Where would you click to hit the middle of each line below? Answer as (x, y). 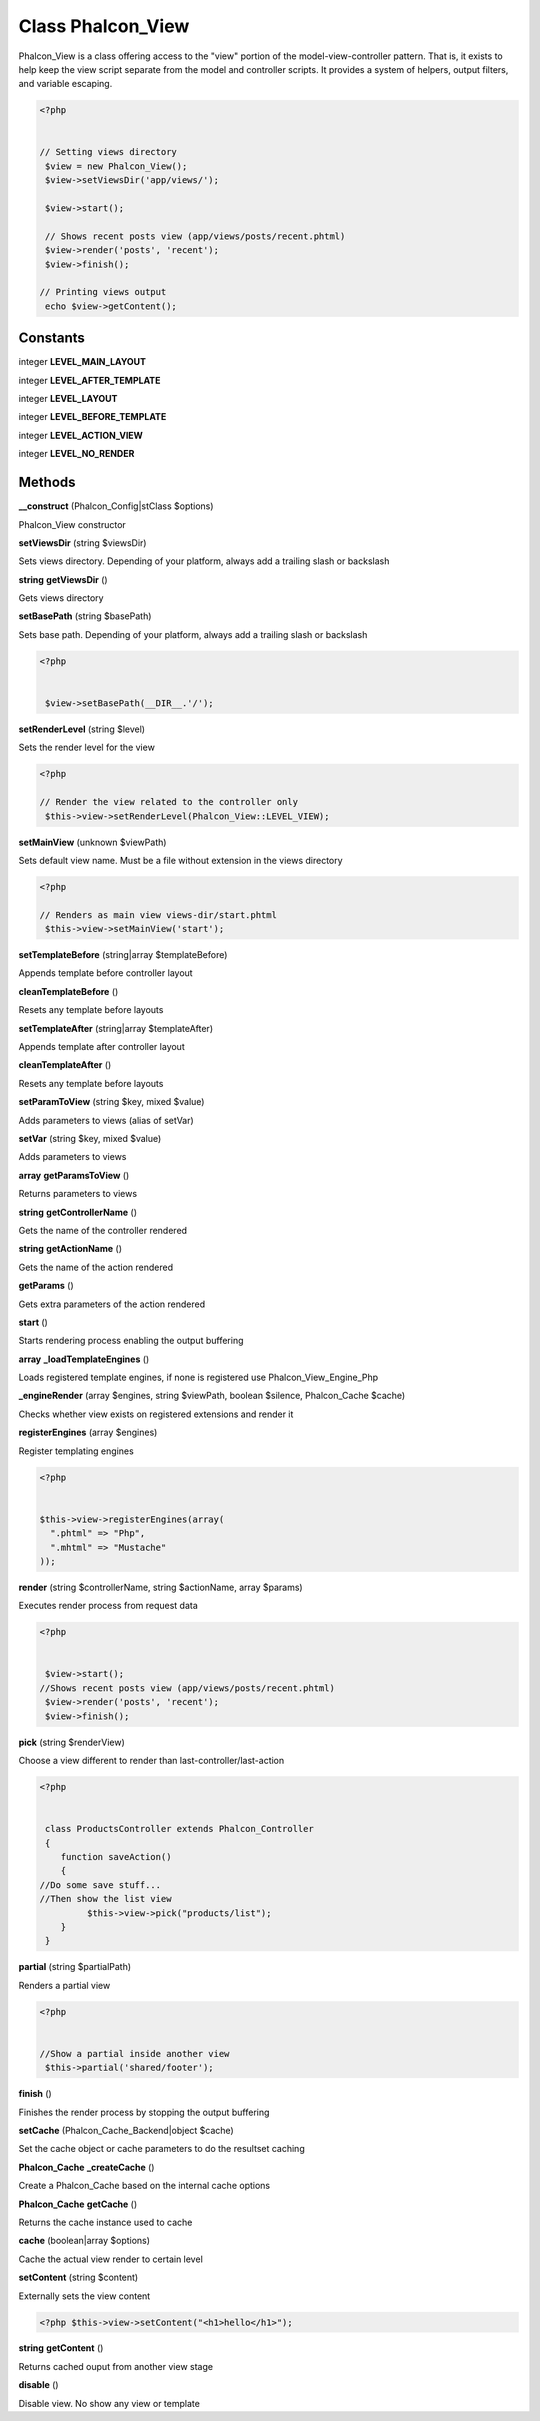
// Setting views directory (108, 152)
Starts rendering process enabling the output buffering (131, 1341)
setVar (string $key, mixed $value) (90, 1138)
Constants (51, 338)
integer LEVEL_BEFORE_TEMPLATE (92, 417)
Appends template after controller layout (101, 1047)
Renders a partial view (64, 1985)
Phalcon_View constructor (72, 524)
